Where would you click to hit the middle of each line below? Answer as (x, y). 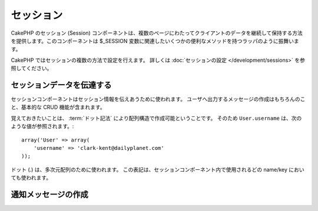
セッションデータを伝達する (61, 85)
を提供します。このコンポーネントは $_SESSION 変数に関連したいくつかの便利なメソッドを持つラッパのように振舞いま (155, 41)
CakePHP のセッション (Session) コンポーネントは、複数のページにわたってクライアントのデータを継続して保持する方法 (157, 33)
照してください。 (32, 68)
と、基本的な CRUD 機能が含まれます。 (58, 107)
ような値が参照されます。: (42, 126)
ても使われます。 (31, 178)
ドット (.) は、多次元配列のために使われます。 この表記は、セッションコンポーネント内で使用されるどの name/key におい (158, 169)
